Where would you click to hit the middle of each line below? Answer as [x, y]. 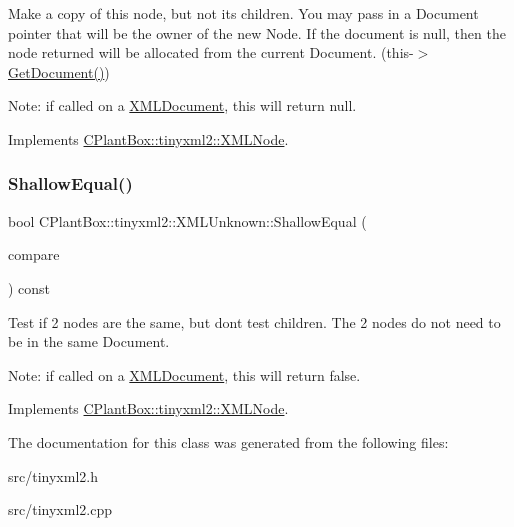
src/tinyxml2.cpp [60, 509]
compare [34, 254]
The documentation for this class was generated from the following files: [228, 441]
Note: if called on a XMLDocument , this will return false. [184, 374]
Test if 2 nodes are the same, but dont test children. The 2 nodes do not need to [254, 321]
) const [29, 287]
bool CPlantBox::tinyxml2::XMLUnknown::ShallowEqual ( [187, 220]
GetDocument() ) [59, 71]
